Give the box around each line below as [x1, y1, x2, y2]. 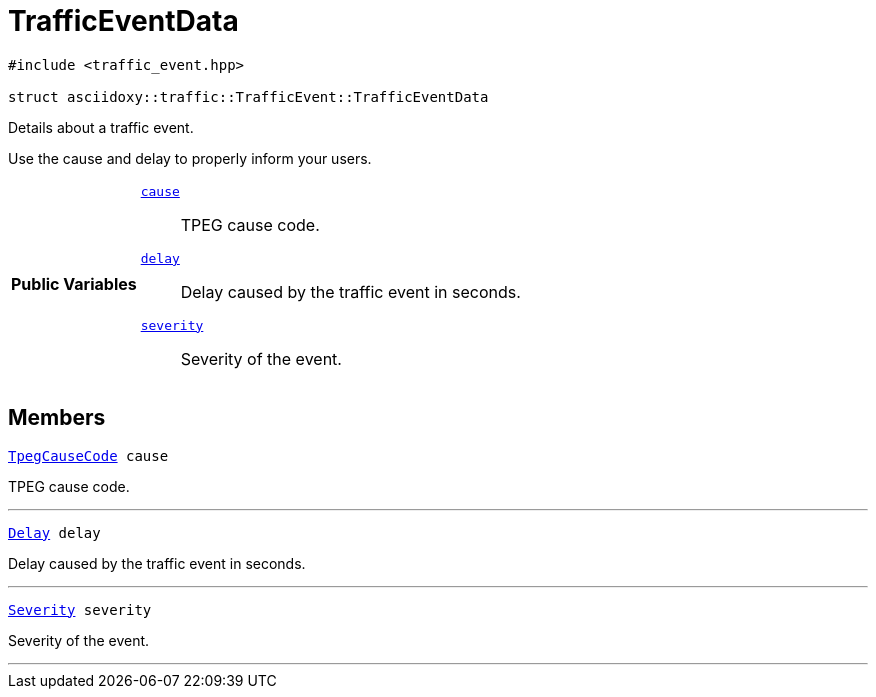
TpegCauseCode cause [8, 447, 169, 464]
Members [8, 405, 106, 431]
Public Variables [11, 274, 137, 295]
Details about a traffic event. [8, 118, 194, 136]
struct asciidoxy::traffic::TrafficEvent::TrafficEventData [8, 88, 489, 105]
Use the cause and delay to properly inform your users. [8, 149, 372, 167]
